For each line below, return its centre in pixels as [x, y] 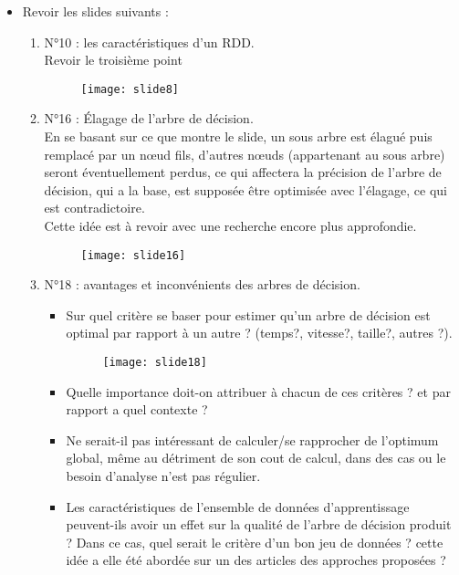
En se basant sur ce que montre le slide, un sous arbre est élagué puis [238, 136]
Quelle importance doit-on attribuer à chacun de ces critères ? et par [258, 391]
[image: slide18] [155, 363]
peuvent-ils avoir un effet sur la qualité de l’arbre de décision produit [259, 524]
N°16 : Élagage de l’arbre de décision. [149, 118]
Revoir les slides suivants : [95, 11]
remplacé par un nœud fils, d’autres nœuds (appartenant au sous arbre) [245, 154]
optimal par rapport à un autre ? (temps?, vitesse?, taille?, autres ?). [259, 333]
